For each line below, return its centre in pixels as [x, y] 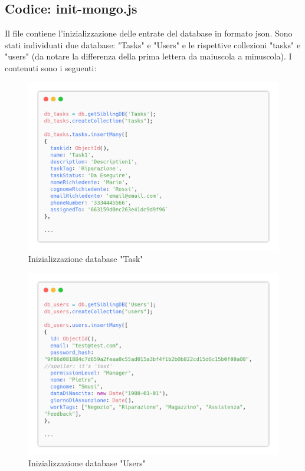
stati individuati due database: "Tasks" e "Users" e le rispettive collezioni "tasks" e [153, 44]
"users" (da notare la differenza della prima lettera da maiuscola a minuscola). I [148, 56]
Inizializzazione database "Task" [86, 259]
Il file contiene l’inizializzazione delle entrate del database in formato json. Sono [149, 33]
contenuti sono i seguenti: [51, 67]
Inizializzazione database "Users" [87, 463]
